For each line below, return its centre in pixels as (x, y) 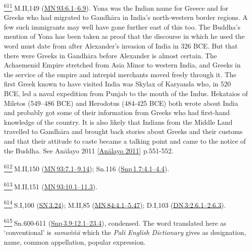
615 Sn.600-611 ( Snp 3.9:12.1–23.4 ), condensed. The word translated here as (115, 222)
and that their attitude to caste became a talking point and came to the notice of (125, 141)
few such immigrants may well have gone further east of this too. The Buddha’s (122, 26)
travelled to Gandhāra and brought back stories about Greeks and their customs (123, 131)
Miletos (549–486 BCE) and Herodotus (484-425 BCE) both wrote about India (121, 103)
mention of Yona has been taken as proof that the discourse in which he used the (124, 36)
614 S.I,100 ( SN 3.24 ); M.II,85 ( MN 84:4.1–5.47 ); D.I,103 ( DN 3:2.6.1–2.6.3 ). (115, 204)
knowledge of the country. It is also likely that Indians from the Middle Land (118, 122)
